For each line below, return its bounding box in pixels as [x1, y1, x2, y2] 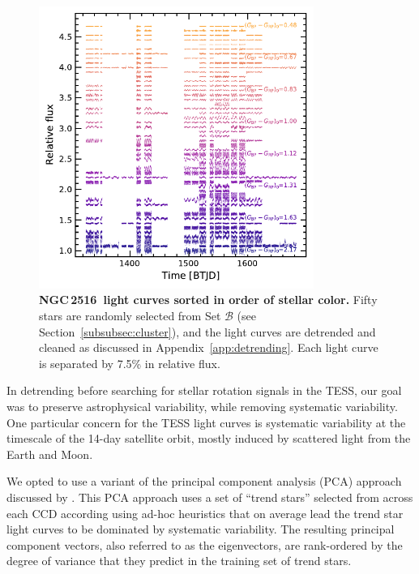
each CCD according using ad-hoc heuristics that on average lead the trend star [6, 504, 404, 521]
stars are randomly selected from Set [39, 307, 221, 324]
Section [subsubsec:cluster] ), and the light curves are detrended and [39, 323, 376, 340]
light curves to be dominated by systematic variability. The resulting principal [6, 520, 395, 538]
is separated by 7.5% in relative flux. [39, 354, 220, 371]
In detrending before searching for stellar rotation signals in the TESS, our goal [6, 382, 402, 399]
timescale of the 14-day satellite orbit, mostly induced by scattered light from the [6, 430, 411, 447]
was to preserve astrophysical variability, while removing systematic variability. [6, 397, 398, 414]
